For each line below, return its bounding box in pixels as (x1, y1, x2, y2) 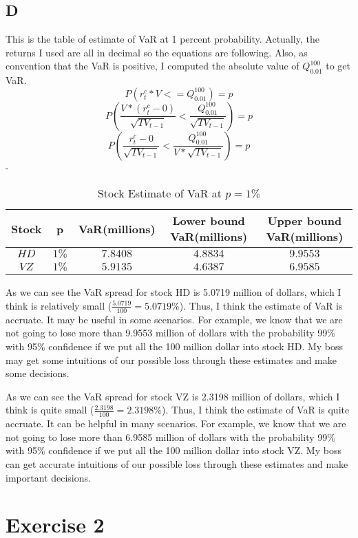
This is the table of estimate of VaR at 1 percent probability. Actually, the (6, 32, 319, 46)
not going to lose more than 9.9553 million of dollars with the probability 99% (6, 325, 336, 340)
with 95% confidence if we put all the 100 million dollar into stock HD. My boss (6, 338, 344, 353)
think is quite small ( (6, 402, 94, 417)
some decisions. (6, 366, 70, 380)
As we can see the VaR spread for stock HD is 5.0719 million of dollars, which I (6, 285, 341, 299)
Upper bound (267, 213, 342, 229)
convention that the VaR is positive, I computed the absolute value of (6, 58, 299, 73)
